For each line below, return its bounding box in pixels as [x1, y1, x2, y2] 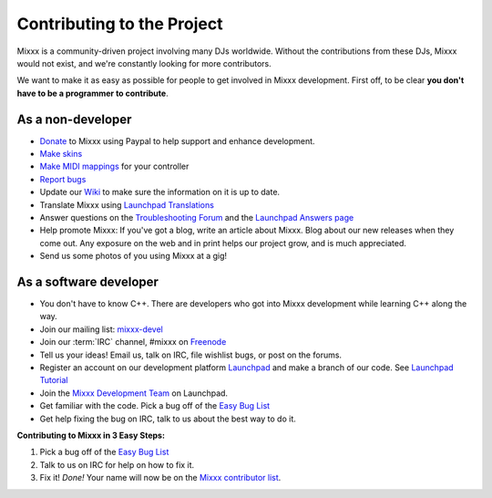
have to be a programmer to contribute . [16, 88, 169, 99]
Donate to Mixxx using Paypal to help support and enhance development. [39, 135, 315, 146]
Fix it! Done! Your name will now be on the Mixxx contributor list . [39, 472, 282, 483]
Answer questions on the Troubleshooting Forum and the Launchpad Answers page [39, 212, 354, 223]
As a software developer [16, 274, 159, 289]
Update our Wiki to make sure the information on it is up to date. [39, 187, 281, 198]
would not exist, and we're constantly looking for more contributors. [16, 57, 272, 68]
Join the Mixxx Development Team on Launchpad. [39, 388, 228, 399]
